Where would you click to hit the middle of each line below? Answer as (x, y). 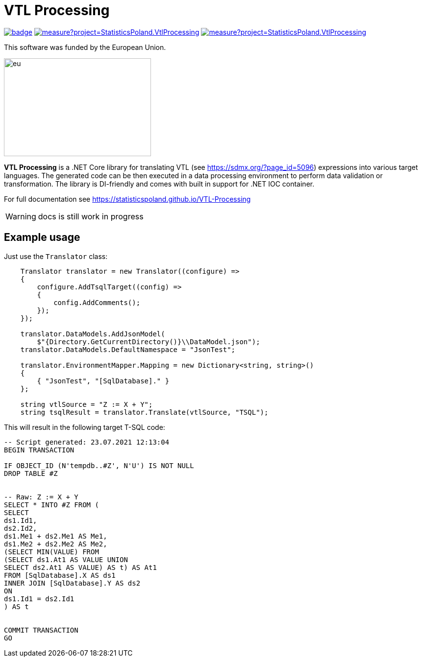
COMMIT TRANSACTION (41, 630)
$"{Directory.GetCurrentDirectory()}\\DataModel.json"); (149, 342)
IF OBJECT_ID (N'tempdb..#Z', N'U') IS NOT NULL (99, 465)
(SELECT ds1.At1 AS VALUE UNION (66, 559)
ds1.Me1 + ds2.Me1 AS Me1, (56, 536)
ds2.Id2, (21, 528)
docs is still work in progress (91, 216)
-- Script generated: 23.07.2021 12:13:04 (87, 442)
